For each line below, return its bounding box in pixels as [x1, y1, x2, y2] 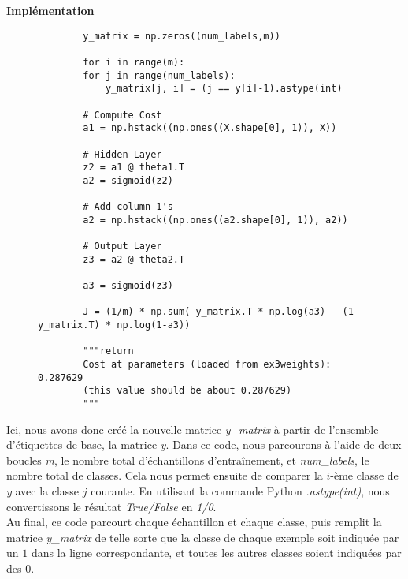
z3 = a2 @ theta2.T [83, 253, 185, 265]
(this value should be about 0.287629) [83, 385, 292, 397]
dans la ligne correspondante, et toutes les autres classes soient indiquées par [31, 544, 402, 561]
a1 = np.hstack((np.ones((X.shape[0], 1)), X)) [83, 122, 337, 134]
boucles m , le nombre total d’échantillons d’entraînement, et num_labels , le [6, 451, 369, 468]
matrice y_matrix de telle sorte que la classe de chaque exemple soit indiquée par [6, 529, 399, 545]
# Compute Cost [83, 109, 162, 121]
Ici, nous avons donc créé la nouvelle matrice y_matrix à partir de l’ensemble [6, 420, 379, 437]
